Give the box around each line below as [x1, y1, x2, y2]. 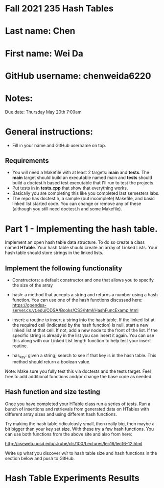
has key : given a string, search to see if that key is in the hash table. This [12, 353, 157, 360]
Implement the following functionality [5, 264, 122, 272]
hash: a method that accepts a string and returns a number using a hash [12, 292, 158, 298]
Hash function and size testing [5, 388, 100, 396]
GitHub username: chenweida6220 [5, 70, 151, 81]
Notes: [5, 93, 33, 103]
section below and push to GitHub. [5, 455, 75, 461]
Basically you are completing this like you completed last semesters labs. [12, 190, 160, 196]
